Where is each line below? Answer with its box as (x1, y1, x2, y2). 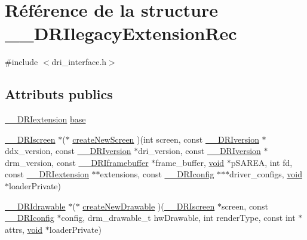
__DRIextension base (5, 113, 86, 125)
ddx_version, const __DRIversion (5, 144, 131, 157)
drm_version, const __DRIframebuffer (5, 156, 149, 168)
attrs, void (5, 223, 43, 235)
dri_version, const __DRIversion (138, 144, 261, 157)
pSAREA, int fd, (231, 156, 293, 168)
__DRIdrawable (5, 199, 66, 212)
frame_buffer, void (155, 156, 225, 168)
